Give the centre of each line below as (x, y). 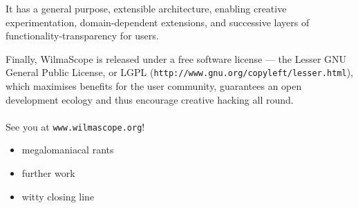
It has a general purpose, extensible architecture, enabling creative (146, 8)
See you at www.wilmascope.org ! (75, 126)
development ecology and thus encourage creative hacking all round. (150, 99)
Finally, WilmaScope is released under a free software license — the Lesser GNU (176, 58)
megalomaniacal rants (68, 150)
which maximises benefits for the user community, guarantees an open (154, 86)
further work (48, 173)
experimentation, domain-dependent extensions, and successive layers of (158, 22)
